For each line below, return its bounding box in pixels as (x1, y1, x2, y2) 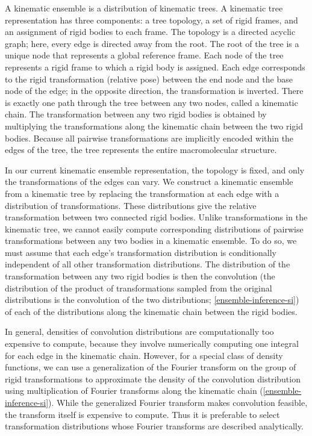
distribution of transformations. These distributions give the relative (5, 199, 257, 211)
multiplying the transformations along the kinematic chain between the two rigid (5, 119, 303, 132)
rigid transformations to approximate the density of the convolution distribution (5, 372, 301, 385)
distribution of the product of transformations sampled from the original (5, 281, 272, 294)
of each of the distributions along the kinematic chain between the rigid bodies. (5, 305, 298, 317)
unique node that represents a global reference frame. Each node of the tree (5, 49, 284, 61)
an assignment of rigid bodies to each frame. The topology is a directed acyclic (5, 25, 296, 38)
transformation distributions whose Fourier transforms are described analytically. (5, 420, 304, 432)
